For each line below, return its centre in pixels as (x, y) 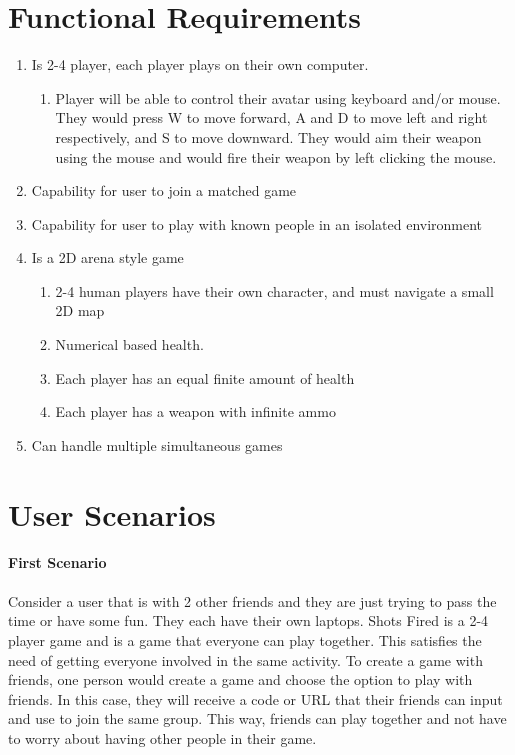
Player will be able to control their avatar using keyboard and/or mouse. (278, 97)
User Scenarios (112, 513)
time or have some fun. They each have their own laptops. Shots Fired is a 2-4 (248, 620)
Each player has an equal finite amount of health (205, 377)
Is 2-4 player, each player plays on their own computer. (200, 64)
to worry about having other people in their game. (162, 737)
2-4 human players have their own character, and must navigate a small (274, 290)
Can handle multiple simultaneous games (157, 444)
